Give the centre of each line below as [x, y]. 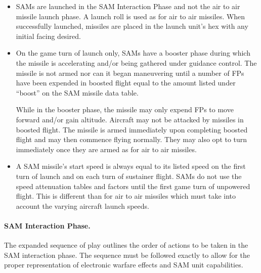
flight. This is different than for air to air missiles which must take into [126, 196]
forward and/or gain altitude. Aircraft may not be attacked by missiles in [130, 119]
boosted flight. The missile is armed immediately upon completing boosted [132, 129]
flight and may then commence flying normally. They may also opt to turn [132, 139]
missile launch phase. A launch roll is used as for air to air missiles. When [130, 16]
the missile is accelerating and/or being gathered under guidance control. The [136, 62]
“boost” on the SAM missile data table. [77, 92]
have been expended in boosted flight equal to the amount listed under [126, 83]
